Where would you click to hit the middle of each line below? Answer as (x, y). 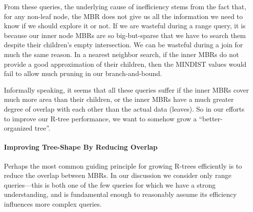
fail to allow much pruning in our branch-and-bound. (83, 73)
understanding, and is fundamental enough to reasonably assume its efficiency (120, 194)
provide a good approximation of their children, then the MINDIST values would (125, 64)
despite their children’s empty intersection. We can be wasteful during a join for (124, 45)
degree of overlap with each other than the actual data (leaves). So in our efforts (124, 108)
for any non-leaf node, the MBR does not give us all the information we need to (124, 16)
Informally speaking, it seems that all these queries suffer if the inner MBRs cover (126, 89)
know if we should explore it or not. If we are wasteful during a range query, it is (125, 26)
